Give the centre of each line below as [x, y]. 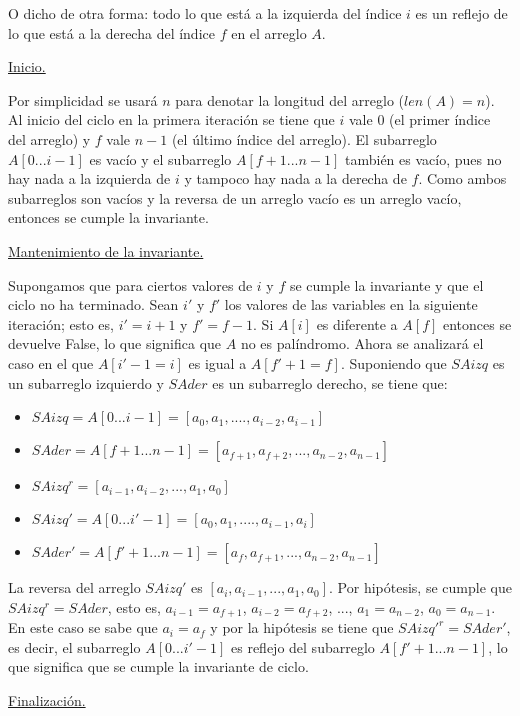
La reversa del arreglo [74, 587]
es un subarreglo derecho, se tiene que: [330, 382]
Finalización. [47, 699]
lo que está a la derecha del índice [111, 32]
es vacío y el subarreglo [160, 158]
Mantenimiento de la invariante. [106, 250]
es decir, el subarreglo [74, 646]
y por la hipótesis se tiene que [302, 627]
